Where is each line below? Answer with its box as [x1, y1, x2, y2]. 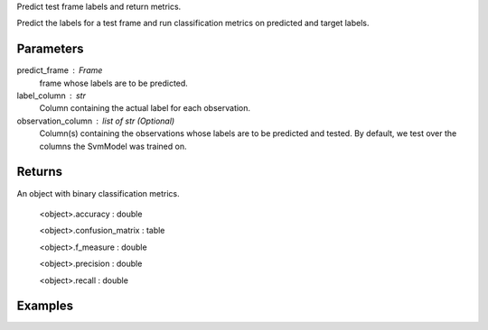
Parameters [16, 41, 84, 57]
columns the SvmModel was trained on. [39, 141, 187, 151]
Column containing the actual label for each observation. [39, 103, 251, 114]
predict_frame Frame [16, 65, 103, 76]
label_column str [16, 90, 86, 101]
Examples [16, 298, 74, 314]
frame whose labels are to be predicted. [39, 78, 189, 88]
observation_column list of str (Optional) [16, 115, 175, 126]
